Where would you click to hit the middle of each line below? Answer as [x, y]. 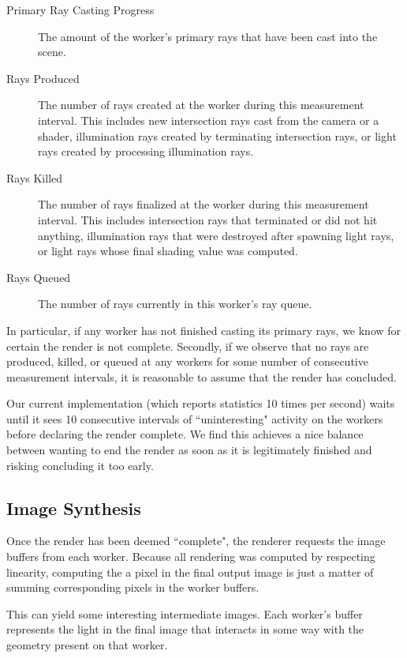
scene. [52, 52]
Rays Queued [39, 277]
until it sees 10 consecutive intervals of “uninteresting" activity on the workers [195, 418]
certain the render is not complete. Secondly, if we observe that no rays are [188, 346]
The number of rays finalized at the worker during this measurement [203, 204]
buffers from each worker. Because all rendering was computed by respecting [191, 556]
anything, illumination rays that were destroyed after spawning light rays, [216, 235]
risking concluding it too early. [80, 465]
